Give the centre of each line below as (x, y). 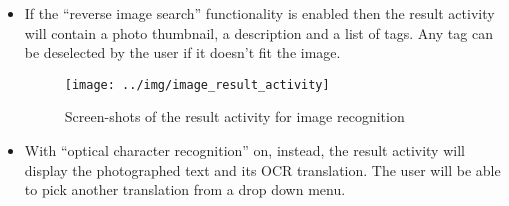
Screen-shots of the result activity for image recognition (234, 116)
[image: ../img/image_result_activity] (197, 84)
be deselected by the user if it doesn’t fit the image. (182, 52)
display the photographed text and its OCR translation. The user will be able (262, 169)
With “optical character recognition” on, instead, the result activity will (244, 150)
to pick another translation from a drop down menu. (185, 189)
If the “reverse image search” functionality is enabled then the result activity (259, 13)
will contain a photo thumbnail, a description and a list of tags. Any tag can (258, 32)
